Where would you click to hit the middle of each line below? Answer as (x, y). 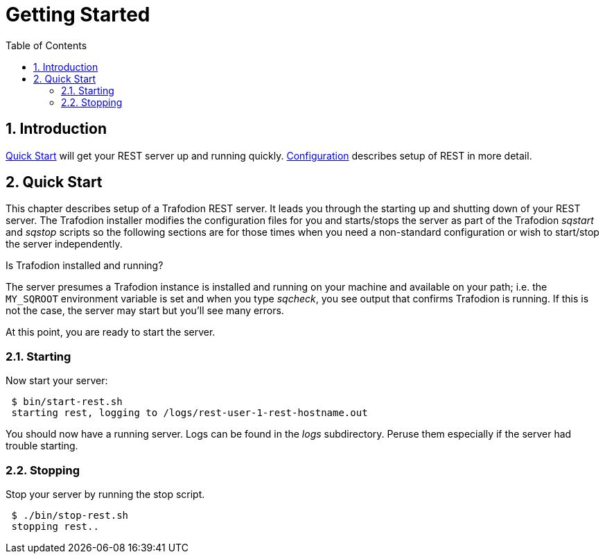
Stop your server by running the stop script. (105, 494)
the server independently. (64, 244)
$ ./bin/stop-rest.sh (70, 515)
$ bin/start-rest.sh (67, 402)
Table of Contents (46, 45)
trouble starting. (42, 446)
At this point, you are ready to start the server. (111, 332)
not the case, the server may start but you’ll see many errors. (145, 311)
